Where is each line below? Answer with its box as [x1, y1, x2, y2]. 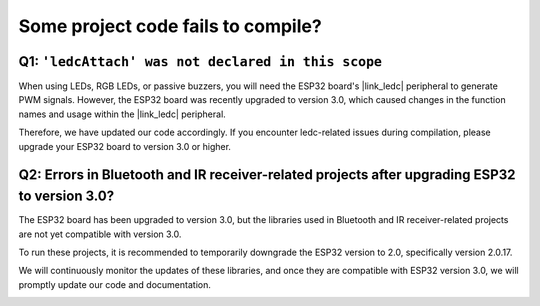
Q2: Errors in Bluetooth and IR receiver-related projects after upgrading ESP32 [18, 166, 516, 184]
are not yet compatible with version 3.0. [18, 228, 182, 240]
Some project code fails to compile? [18, 15, 322, 37]
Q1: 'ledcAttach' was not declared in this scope [18, 53, 383, 70]
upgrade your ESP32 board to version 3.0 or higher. [18, 140, 232, 152]
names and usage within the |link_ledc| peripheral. [18, 108, 227, 120]
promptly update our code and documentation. [18, 278, 212, 290]
